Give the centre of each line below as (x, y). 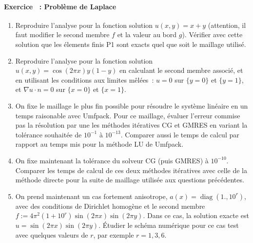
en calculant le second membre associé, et (181, 70)
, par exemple (114, 234)
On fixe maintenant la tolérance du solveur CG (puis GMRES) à (112, 160)
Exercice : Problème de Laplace (60, 6)
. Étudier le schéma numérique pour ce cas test (169, 225)
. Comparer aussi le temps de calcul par (180, 134)
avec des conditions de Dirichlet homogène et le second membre (110, 206)
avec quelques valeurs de (52, 234)
